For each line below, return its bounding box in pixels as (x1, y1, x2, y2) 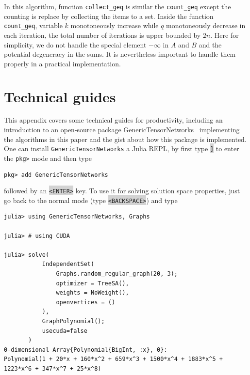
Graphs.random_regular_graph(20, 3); (56, 270, 178, 277)
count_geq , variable (4, 20, 63, 31)
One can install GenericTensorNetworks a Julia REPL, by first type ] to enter (4, 143, 239, 154)
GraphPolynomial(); (42, 317, 105, 325)
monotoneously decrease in (166, 20, 246, 31)
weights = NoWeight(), (56, 289, 129, 297)
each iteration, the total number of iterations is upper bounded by (4, 30, 201, 40)
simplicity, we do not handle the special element (4, 39, 147, 49)
